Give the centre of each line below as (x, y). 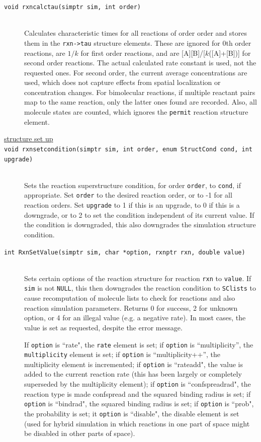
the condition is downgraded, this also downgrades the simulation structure (140, 225)
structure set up (29, 139)
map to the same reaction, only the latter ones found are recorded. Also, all (141, 102)
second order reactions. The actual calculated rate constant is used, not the (140, 63)
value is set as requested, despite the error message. (103, 327)
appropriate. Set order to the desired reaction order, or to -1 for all (128, 195)
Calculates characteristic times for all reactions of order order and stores (136, 33)
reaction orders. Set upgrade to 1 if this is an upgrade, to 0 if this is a (132, 205)
